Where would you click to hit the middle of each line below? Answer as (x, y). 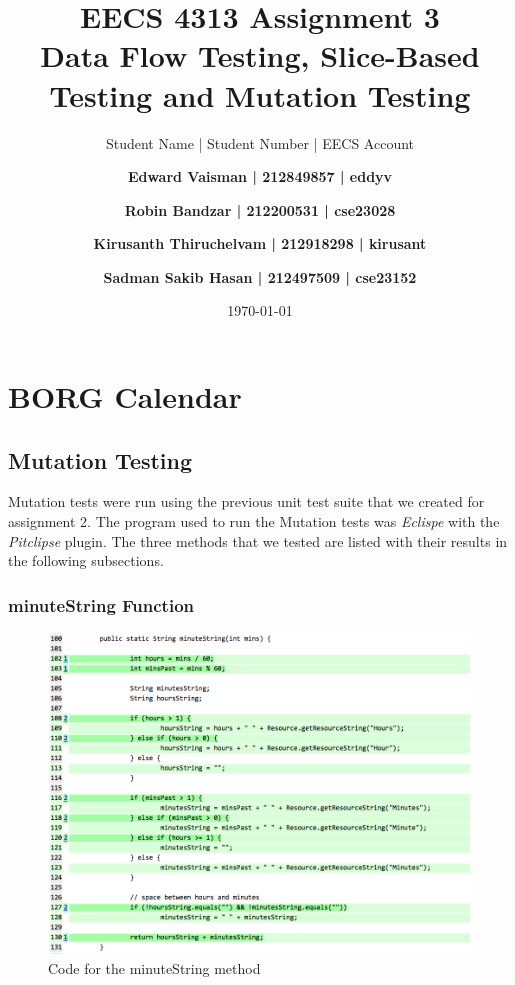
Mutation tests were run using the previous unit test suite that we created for (246, 501)
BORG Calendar (125, 396)
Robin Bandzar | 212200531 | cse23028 (260, 209)
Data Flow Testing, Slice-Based (260, 55)
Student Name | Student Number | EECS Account (260, 142)
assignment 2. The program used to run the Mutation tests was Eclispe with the (254, 521)
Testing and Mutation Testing (260, 94)
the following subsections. (86, 560)
